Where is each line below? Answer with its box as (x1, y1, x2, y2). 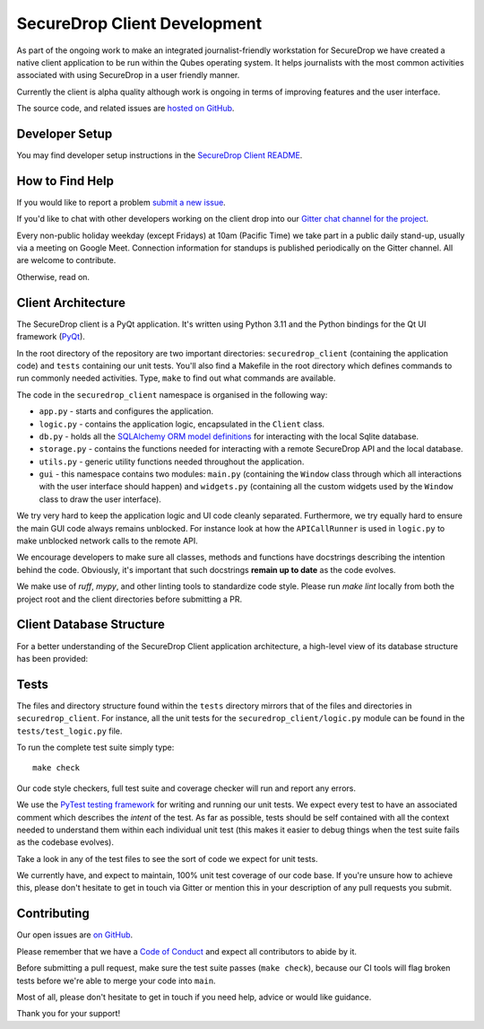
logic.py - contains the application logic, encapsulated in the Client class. (39, 418, 325, 429)
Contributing (16, 906, 90, 921)
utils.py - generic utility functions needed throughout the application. (39, 456, 305, 467)
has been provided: (16, 653, 89, 664)
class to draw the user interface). (39, 494, 161, 505)
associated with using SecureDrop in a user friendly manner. (16, 70, 240, 81)
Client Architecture (16, 295, 125, 310)
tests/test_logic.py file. (16, 726, 123, 736)
